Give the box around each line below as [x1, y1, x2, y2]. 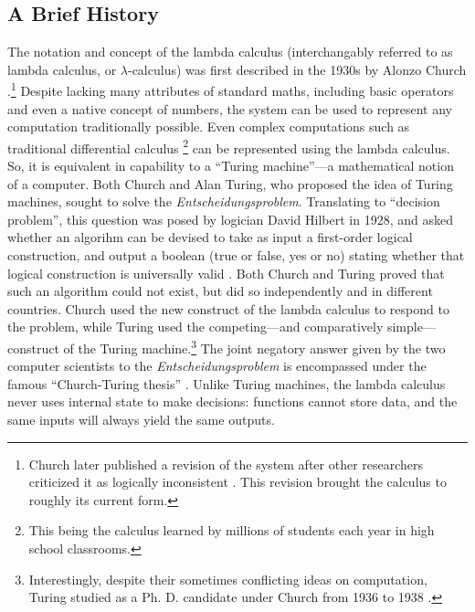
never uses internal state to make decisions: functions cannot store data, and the [7, 392, 458, 411]
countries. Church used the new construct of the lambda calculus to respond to [7, 299, 449, 318]
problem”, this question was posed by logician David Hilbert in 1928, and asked [7, 209, 453, 228]
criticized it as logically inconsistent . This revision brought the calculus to [28, 472, 447, 491]
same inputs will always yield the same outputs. [7, 410, 275, 429]
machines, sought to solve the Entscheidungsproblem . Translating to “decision [7, 192, 440, 211]
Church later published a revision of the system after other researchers [28, 454, 424, 473]
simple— [386, 317, 436, 336]
